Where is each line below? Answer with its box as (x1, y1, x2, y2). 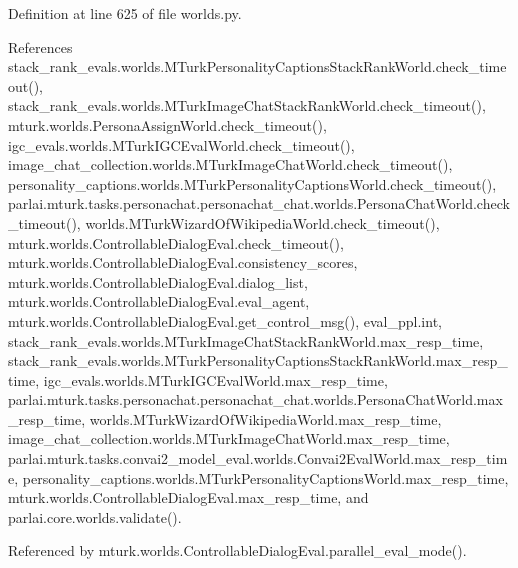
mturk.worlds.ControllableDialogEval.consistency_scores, (8, 252, 358, 273)
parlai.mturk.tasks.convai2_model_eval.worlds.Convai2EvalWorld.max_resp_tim (8, 448, 508, 469)
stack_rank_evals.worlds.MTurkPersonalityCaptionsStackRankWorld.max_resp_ (8, 350, 508, 371)
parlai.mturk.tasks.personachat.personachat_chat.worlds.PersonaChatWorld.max (8, 389, 503, 410)
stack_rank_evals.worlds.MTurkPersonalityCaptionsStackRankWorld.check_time (8, 56, 507, 77)
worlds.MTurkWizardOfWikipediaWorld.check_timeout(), (85, 212, 440, 233)
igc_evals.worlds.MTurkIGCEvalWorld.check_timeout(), (8, 134, 355, 155)
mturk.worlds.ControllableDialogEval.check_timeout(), (8, 232, 344, 253)
